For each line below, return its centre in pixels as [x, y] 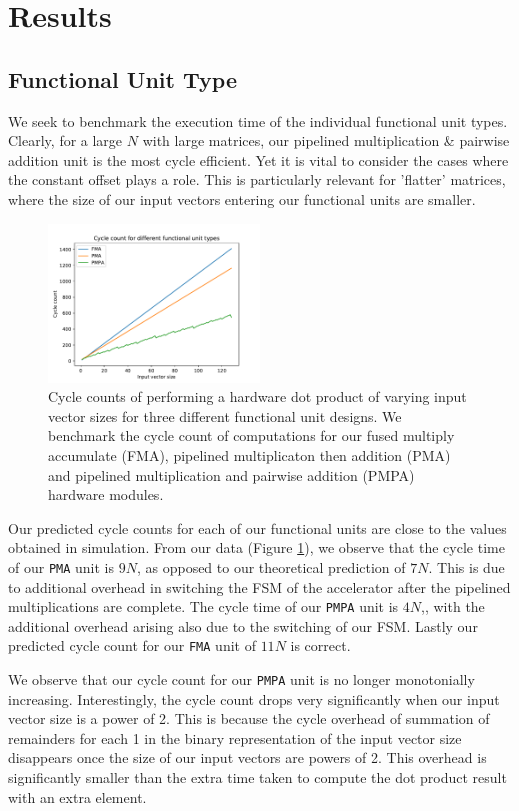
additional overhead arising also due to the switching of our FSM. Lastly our [243, 625]
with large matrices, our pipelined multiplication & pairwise [326, 140]
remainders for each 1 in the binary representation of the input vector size [235, 737]
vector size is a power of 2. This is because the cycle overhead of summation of [249, 718]
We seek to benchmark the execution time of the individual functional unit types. [258, 120]
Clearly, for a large [65, 140]
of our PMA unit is [61, 566]
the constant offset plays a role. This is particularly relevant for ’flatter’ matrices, [257, 179]
